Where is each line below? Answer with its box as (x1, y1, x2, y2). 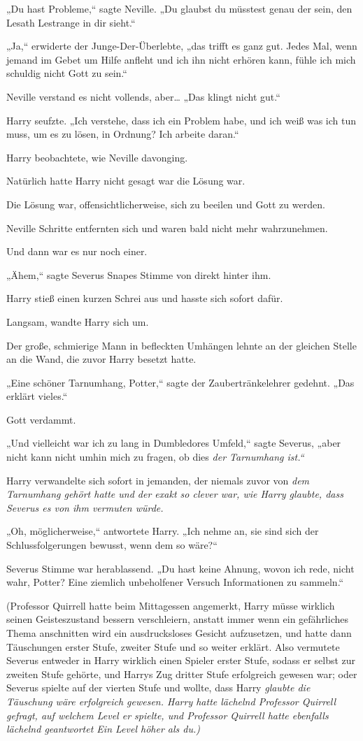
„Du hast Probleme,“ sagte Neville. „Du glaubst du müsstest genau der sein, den (6, 1, 353, 15)
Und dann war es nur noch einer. (6, 244, 148, 259)
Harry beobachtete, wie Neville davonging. (6, 150, 188, 164)
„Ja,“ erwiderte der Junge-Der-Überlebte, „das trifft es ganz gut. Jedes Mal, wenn (6, 38, 357, 53)
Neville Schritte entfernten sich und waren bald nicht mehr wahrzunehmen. (6, 220, 328, 235)
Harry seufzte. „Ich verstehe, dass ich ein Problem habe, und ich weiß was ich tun (6, 113, 357, 127)
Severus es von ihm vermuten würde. (6, 500, 164, 515)
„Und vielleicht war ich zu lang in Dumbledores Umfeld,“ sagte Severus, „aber (6, 436, 341, 450)
